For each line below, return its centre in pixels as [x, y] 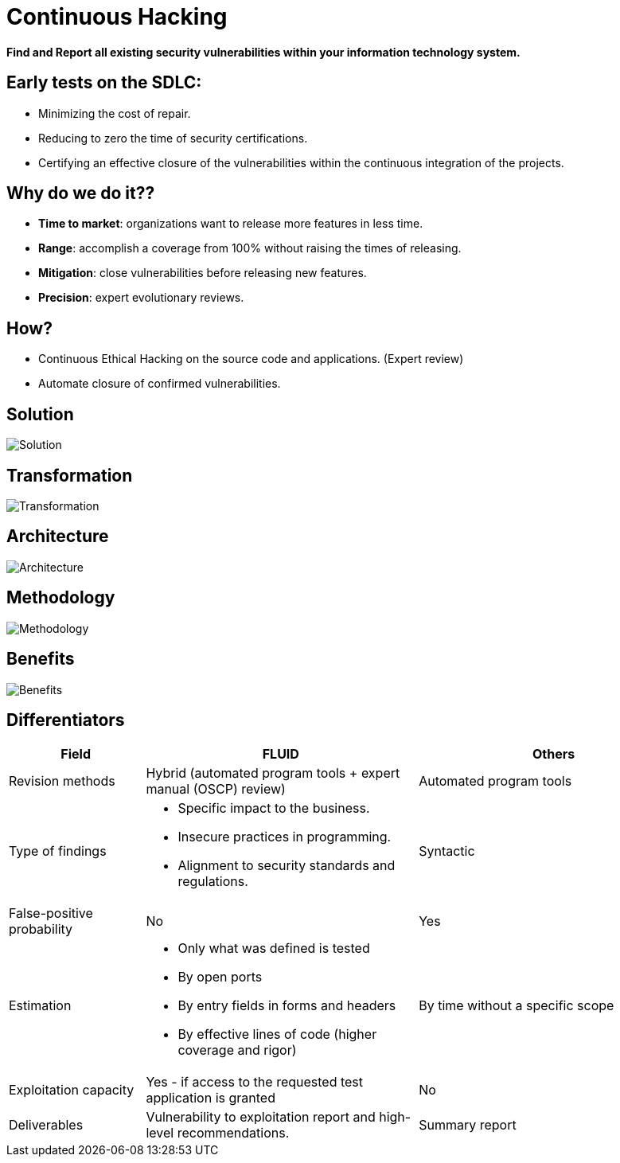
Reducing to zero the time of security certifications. [173, 138]
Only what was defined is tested [274, 948]
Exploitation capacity [72, 1090]
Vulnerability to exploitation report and [261, 1117]
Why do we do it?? [81, 193]
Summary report [468, 1125]
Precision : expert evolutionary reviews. [141, 298]
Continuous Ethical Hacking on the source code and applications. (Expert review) [251, 359]
